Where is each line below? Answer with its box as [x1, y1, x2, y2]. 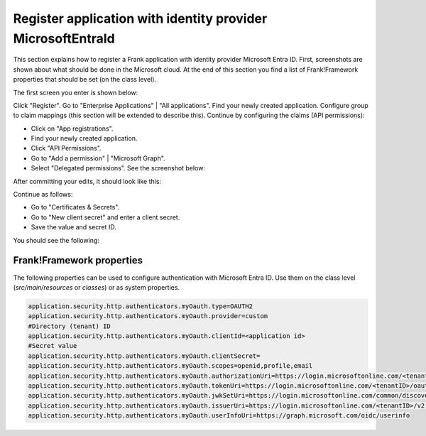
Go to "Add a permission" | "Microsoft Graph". [31, 153, 166, 163]
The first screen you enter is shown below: [13, 88, 138, 97]
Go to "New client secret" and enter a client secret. [31, 213, 180, 222]
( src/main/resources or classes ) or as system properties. [13, 283, 180, 291]
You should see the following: [13, 236, 99, 244]
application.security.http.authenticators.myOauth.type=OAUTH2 [28, 302, 253, 310]
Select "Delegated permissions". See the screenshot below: [31, 164, 206, 173]
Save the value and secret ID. [31, 223, 116, 231]
